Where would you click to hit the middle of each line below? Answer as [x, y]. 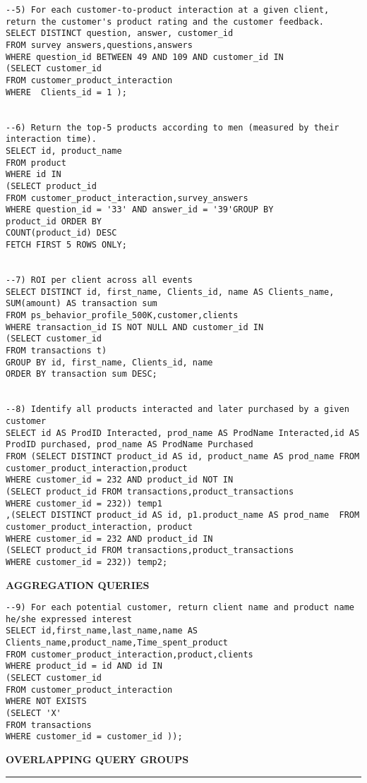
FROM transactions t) [56, 351]
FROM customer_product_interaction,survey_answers [127, 198]
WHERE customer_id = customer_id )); [94, 737]
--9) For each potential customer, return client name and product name [180, 608]
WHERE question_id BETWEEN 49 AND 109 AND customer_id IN [145, 57]
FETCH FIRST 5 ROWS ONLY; [66, 245]
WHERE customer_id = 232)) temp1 [84, 503]
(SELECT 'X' [34, 713]
